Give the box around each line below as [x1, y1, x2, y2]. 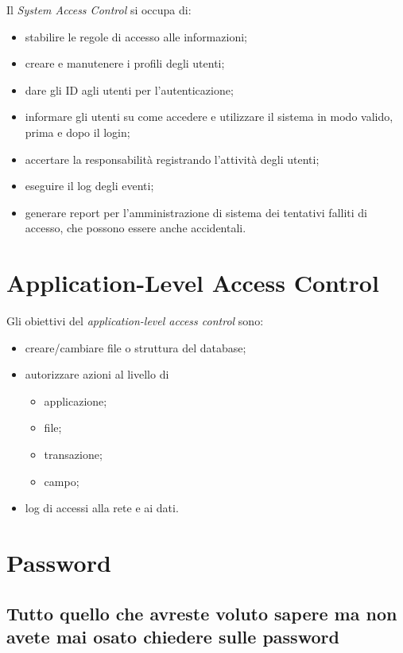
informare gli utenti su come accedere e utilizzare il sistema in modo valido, [25, 108, 393, 125]
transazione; [44, 446, 103, 463]
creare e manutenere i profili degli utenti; [25, 55, 225, 72]
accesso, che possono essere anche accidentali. [25, 220, 246, 236]
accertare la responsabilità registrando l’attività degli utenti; [25, 150, 320, 167]
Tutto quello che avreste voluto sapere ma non [6, 601, 397, 625]
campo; [44, 472, 79, 489]
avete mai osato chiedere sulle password [6, 624, 339, 648]
